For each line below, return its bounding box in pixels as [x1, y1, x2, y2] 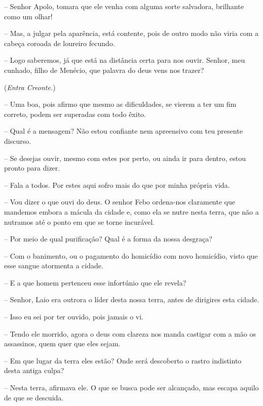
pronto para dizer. [4, 163, 60, 173]
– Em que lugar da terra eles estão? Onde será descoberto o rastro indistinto [4, 355, 242, 366]
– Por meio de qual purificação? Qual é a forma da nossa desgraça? [4, 233, 212, 244]
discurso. [4, 135, 31, 146]
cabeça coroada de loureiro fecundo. [4, 37, 115, 48]
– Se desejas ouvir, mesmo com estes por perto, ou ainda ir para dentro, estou [4, 152, 246, 163]
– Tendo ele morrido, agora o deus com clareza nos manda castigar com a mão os [4, 328, 256, 339]
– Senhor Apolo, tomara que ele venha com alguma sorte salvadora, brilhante [4, 1, 244, 11]
